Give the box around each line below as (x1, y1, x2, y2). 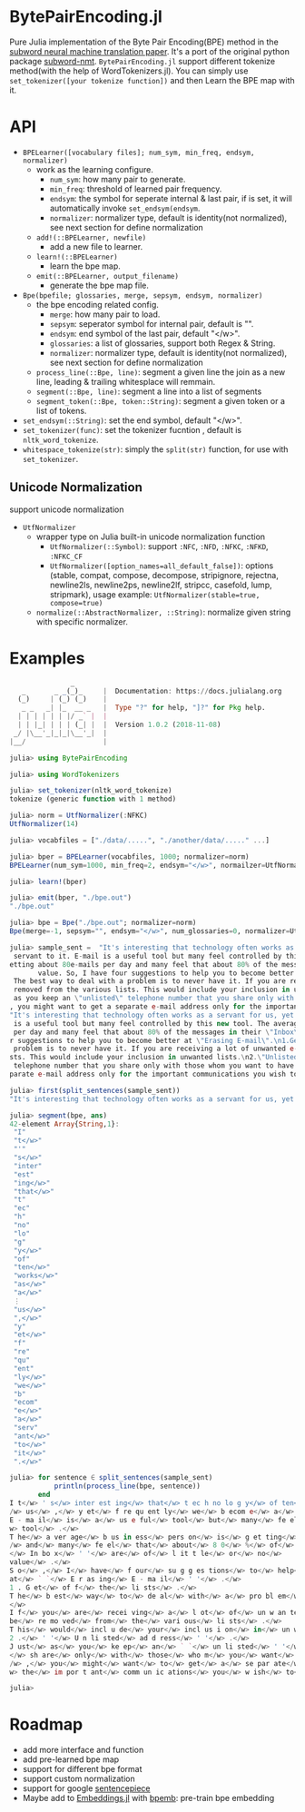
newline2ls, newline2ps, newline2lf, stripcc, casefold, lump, (49, 579, 272, 590)
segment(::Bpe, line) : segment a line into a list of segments (35, 386, 262, 397)
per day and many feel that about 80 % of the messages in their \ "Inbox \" (13, 1028, 302, 1037)
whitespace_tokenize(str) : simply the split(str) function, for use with (22, 443, 289, 455)
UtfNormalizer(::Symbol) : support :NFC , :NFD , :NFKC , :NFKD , (49, 540, 270, 551)
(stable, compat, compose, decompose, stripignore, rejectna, (49, 569, 279, 580)
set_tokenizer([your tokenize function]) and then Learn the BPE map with (9, 74, 295, 85)
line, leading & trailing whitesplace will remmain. (35, 376, 216, 387)
